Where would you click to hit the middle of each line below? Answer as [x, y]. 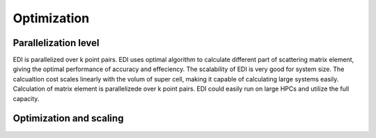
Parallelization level [56, 43]
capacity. [26, 98]
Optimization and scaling [68, 118]
